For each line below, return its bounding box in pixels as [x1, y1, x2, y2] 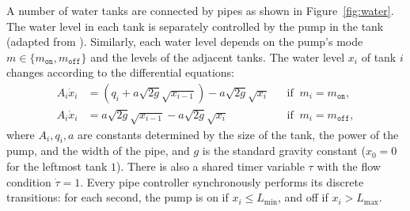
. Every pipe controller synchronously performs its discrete [80, 173, 364, 190]
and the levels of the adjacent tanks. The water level [90, 48, 345, 65]
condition [6, 173, 51, 190]
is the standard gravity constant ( [202, 142, 366, 159]
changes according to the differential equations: [6, 64, 235, 81]
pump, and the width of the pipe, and [6, 142, 190, 159]
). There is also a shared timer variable [116, 157, 305, 174]
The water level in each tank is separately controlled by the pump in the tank [6, 17, 384, 34]
